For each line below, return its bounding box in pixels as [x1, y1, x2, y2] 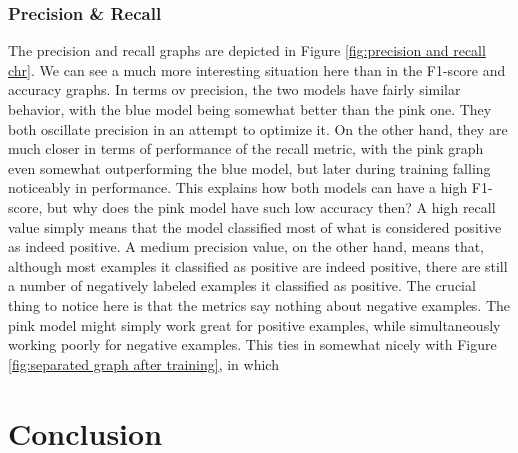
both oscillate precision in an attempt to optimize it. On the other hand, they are [8, 118, 508, 139]
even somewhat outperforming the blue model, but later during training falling [8, 157, 491, 178]
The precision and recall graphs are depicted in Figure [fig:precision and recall [8, 40, 486, 61]
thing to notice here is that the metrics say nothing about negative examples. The [8, 294, 511, 315]
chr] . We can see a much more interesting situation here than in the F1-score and [8, 59, 506, 80]
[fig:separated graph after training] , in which [8, 353, 279, 374]
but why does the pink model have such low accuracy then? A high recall [46, 196, 496, 217]
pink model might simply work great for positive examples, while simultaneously [8, 314, 501, 335]
